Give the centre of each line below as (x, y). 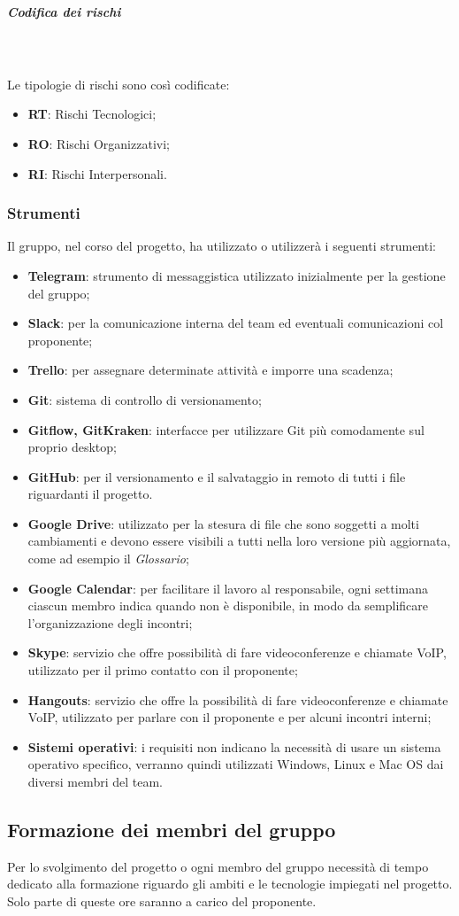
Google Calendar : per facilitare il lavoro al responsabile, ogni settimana (228, 588)
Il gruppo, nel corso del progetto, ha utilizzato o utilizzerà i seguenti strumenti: (222, 246)
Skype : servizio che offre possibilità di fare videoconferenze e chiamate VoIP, (237, 652)
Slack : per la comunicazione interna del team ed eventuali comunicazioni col (236, 323)
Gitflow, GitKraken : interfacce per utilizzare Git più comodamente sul (226, 429)
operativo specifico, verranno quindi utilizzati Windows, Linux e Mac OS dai (236, 764)
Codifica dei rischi (64, 11)
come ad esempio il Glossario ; (108, 559)
